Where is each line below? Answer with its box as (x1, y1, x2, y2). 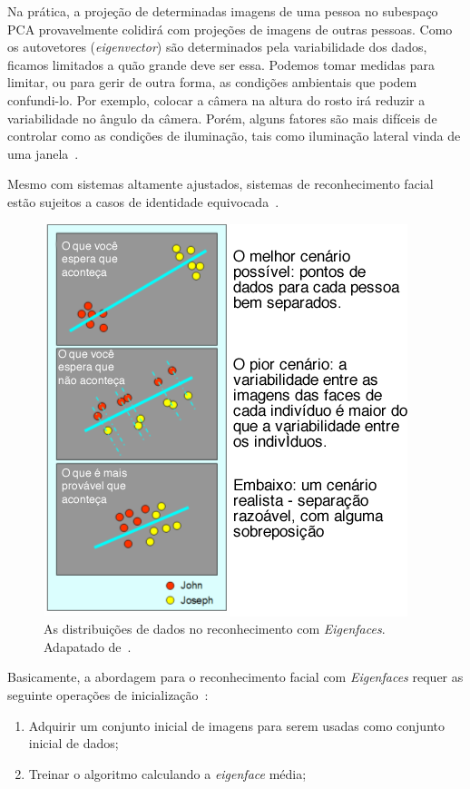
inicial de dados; (28, 734, 119, 753)
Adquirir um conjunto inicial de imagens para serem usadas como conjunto (28, 715, 445, 735)
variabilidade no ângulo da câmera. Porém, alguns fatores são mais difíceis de (7, 108, 437, 127)
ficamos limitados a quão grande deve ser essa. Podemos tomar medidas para (7, 54, 436, 74)
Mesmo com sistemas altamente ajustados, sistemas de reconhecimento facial (7, 174, 434, 193)
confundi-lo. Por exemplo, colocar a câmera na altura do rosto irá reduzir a (7, 90, 426, 109)
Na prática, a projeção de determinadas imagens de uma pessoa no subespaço (7, 2, 438, 20)
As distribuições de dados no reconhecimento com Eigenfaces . (44, 619, 386, 638)
